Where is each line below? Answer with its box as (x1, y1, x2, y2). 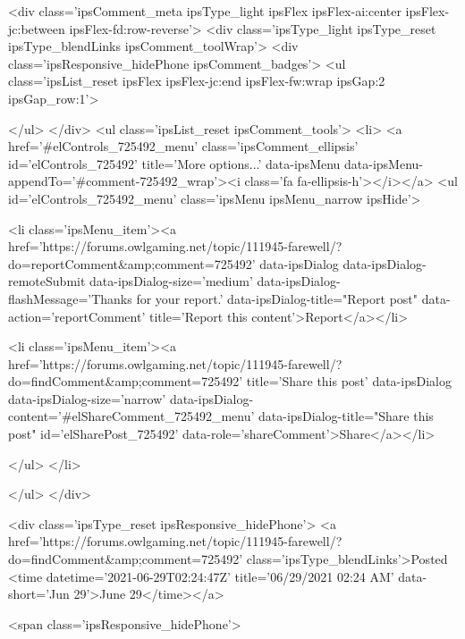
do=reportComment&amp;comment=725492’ (8, 254, 256, 273)
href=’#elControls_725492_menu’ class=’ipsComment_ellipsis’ (8, 137, 359, 156)
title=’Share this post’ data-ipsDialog (246, 372, 452, 391)
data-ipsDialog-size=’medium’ (89, 272, 253, 290)
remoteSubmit (8, 272, 86, 290)
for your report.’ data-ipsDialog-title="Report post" (136, 289, 418, 307)
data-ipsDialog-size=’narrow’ (8, 389, 166, 408)
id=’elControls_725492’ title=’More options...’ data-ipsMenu (8, 154, 341, 172)
